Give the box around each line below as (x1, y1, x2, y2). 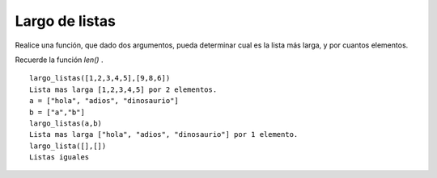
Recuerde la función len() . (15, 55, 104, 64)
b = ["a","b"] (29, 107, 85, 117)
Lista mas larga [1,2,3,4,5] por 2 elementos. (29, 85, 218, 94)
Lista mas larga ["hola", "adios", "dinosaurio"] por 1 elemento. (29, 130, 299, 139)
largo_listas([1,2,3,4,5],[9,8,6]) (29, 73, 171, 83)
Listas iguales (29, 153, 90, 162)
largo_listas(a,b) (29, 118, 103, 128)
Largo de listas (15, 12, 117, 30)
